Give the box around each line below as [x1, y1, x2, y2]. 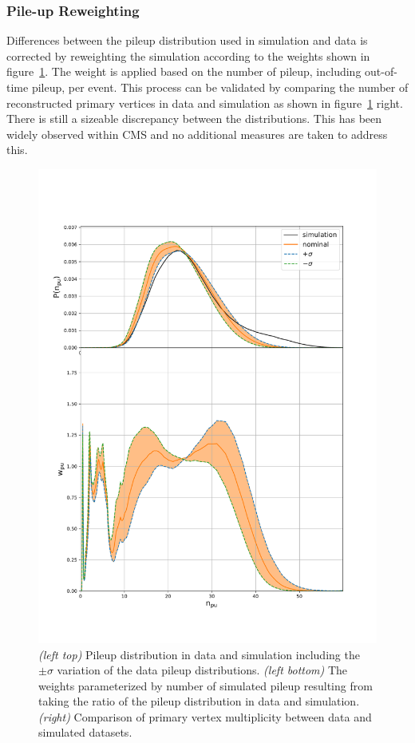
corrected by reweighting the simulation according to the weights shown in [6, 47, 370, 64]
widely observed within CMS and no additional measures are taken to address [6, 125, 388, 142]
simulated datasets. [38, 724, 132, 741]
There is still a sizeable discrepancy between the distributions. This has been [6, 110, 382, 127]
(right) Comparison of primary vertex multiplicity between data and [38, 708, 372, 725]
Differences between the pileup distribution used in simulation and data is [6, 32, 368, 49]
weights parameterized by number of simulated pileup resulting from [38, 677, 373, 694]
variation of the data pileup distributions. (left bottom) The [57, 662, 348, 678]
